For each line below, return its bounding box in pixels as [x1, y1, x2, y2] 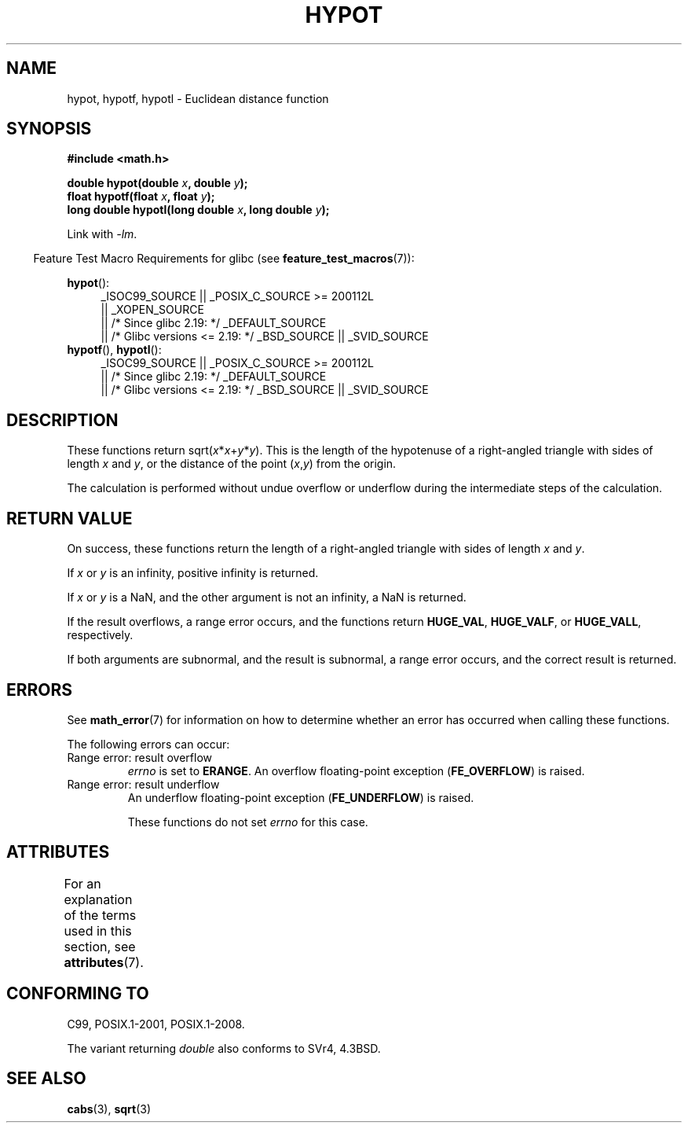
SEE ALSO [6, 1068, 86, 1089]
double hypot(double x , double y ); [67, 176, 248, 190]
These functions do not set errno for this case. [127, 815, 368, 829]
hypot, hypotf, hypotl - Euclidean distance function [67, 91, 329, 105]
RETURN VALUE [6, 508, 133, 528]
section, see [64, 938, 136, 954]
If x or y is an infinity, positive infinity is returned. [67, 566, 319, 580]
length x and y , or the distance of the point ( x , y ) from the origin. [67, 457, 397, 471]
